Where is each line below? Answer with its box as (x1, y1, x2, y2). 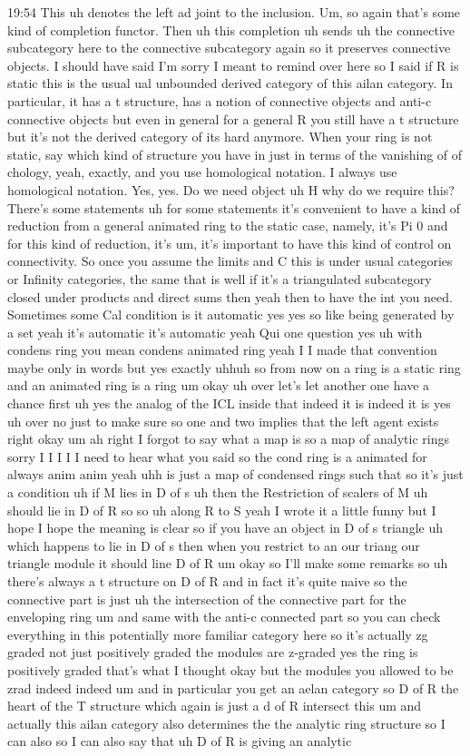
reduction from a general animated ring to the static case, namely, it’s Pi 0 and (7, 216, 448, 235)
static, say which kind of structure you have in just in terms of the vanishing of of (7, 144, 463, 163)
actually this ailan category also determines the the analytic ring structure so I (7, 713, 446, 732)
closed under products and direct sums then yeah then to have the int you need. (7, 287, 453, 306)
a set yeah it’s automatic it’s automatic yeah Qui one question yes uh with (7, 322, 423, 341)
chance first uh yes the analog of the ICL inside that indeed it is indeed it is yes (7, 394, 451, 413)
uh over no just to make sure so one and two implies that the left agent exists (7, 411, 439, 430)
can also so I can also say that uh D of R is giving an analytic (7, 731, 352, 751)
